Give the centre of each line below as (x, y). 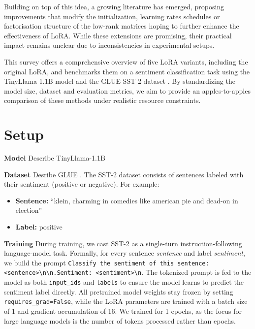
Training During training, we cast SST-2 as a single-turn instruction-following (123, 243)
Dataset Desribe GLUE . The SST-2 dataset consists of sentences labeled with (124, 174)
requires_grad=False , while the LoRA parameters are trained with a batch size (126, 301)
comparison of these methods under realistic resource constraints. (102, 100)
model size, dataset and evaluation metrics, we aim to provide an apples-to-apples (127, 90)
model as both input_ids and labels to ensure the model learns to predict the (124, 282)
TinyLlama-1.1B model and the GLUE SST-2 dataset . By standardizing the (120, 81)
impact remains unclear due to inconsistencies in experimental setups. (109, 45)
